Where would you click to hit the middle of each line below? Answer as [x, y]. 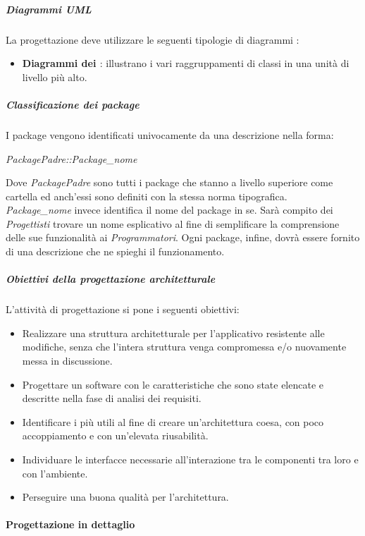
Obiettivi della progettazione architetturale [111, 279]
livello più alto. [55, 77]
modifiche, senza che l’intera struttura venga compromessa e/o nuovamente [184, 347]
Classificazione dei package [73, 104]
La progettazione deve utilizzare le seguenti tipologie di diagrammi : [153, 39]
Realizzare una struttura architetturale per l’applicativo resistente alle [173, 333]
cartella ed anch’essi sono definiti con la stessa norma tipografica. [147, 196]
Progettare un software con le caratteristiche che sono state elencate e [173, 384]
